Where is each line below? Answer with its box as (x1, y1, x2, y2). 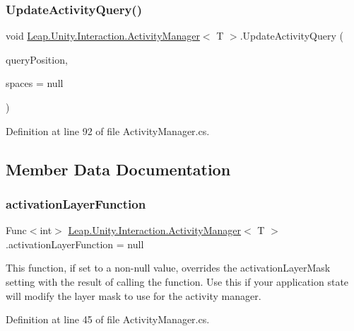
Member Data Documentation (6, 158, 231, 180)
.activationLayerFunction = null (6, 236, 144, 251)
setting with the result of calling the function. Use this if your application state (6, 274, 349, 289)
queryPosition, (6, 52, 68, 66)
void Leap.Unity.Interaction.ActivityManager (6, 28, 200, 43)
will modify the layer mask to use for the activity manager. (6, 288, 261, 303)
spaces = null (6, 76, 64, 91)
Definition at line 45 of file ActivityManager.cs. (6, 312, 210, 327)
